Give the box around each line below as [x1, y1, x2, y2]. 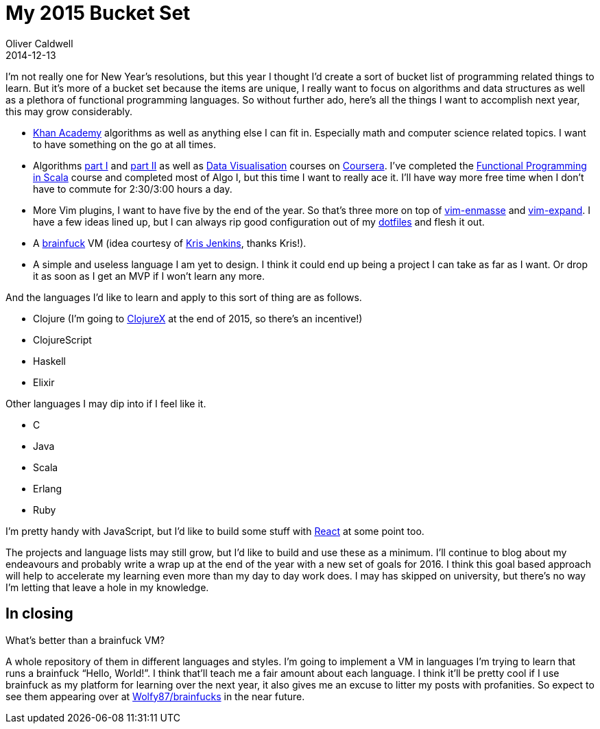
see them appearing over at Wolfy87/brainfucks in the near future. [5, 690, 305, 702]
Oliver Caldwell [5, 37, 73, 49]
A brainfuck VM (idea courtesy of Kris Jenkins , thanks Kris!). [33, 237, 307, 249]
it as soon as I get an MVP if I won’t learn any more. [33, 270, 265, 282]
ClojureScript [33, 333, 92, 346]
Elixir [33, 376, 55, 388]
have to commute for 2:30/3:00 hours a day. [33, 182, 232, 195]
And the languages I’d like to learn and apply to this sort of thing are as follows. [5, 291, 362, 303]
